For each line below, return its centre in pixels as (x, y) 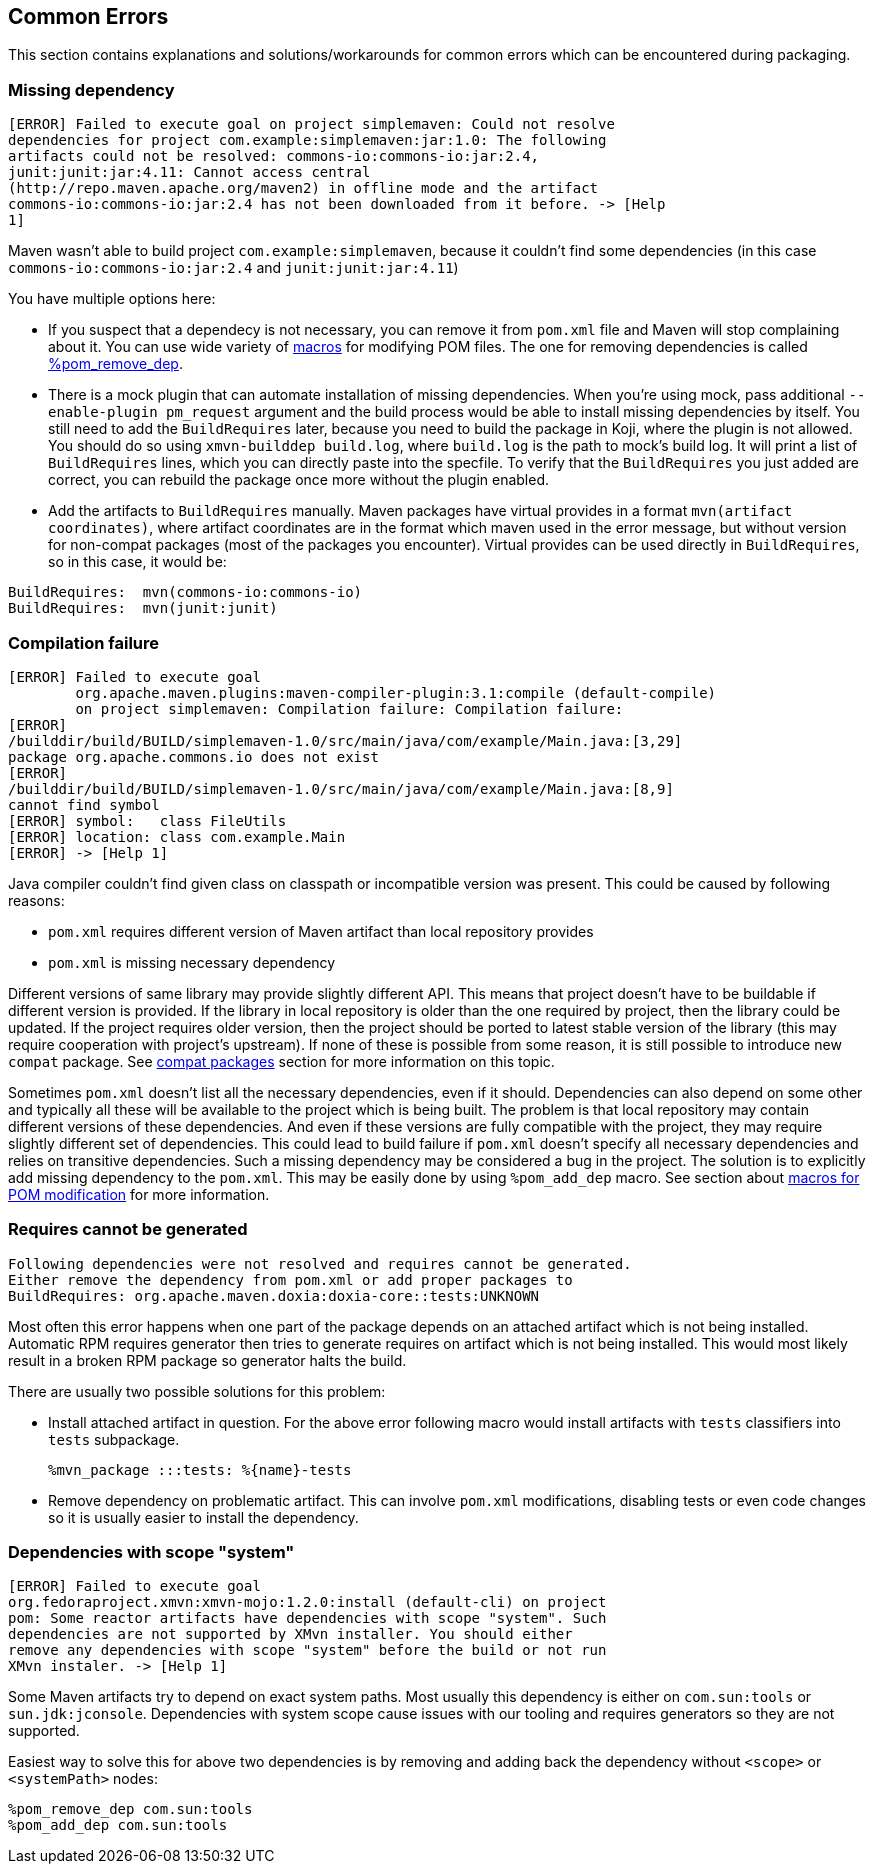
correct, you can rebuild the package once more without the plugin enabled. (299, 480)
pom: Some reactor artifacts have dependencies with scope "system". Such (307, 1618)
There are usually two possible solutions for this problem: (197, 1391)
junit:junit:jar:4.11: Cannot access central (189, 172)
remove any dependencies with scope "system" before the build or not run (307, 1650)
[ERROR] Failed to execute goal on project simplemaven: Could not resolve (311, 124)
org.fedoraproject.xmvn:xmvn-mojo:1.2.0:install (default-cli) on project (307, 1602)
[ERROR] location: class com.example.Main (177, 836)
